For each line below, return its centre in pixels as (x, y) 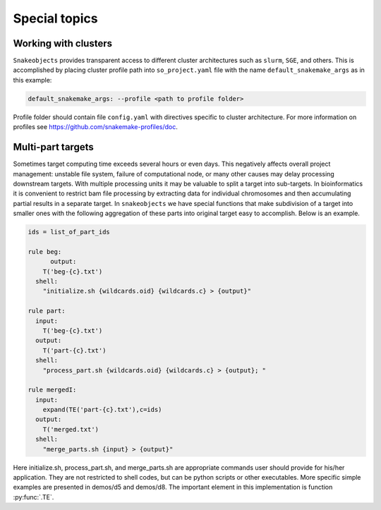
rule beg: (45, 251)
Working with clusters (63, 43)
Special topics (55, 18)
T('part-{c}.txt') (74, 350)
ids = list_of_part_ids (69, 232)
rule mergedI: (52, 390)
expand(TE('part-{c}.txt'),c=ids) (102, 410)
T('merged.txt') (71, 429)
